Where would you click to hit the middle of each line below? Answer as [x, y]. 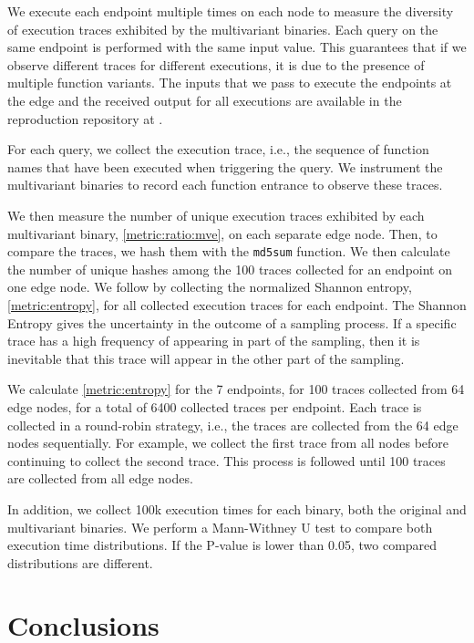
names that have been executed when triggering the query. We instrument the [225, 166]
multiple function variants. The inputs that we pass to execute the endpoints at [230, 83]
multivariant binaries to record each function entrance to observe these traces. [225, 185]
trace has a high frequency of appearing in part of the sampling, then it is [214, 341]
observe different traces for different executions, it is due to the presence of [216, 64]
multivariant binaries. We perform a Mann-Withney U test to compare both [220, 527]
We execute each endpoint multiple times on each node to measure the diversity [231, 11]
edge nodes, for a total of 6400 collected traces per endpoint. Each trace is [215, 406]
